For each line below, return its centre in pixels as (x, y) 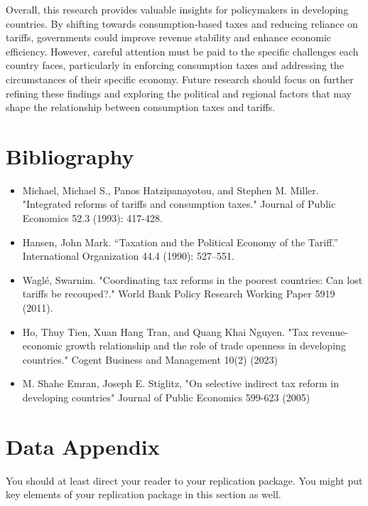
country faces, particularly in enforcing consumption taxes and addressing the (175, 65)
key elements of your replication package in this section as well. (144, 494)
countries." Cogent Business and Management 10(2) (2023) (150, 359)
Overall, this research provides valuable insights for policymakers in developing (177, 9)
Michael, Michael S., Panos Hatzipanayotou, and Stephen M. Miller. (171, 190)
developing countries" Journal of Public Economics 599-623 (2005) (166, 397)
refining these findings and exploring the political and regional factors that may (179, 93)
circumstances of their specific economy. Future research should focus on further (180, 79)
